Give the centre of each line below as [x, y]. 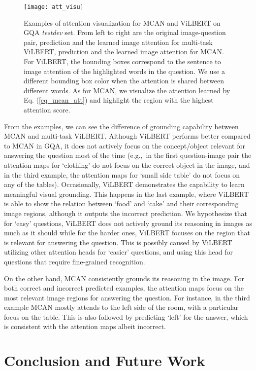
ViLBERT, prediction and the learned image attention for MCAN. [124, 52]
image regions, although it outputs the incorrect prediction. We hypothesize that [126, 213]
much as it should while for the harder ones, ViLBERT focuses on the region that [127, 233]
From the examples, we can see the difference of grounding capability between [121, 126]
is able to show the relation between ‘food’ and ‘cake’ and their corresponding [121, 203]
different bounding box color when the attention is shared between [124, 81]
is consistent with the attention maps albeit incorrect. [85, 326]
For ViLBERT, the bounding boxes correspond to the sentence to [122, 61]
